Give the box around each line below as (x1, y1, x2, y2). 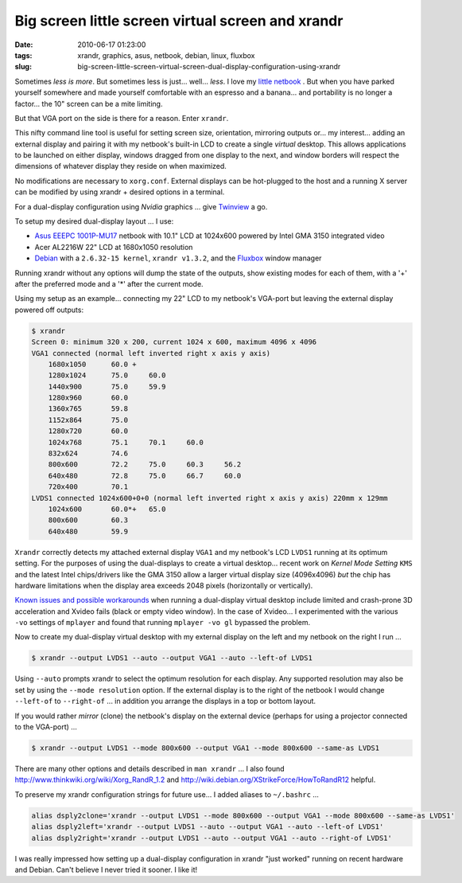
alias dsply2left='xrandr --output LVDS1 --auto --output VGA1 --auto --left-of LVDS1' (31, 822, 384, 831)
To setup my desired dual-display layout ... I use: (14, 217, 174, 226)
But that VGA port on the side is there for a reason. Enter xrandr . (14, 113, 229, 123)
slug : (14, 62, 32, 72)
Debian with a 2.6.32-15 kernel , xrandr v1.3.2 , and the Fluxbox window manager (34, 253, 322, 263)
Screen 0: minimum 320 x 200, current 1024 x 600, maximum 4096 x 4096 (31, 338, 317, 346)
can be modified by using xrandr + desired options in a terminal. (14, 187, 225, 197)
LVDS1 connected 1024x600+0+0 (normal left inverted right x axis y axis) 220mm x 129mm (31, 494, 389, 502)
